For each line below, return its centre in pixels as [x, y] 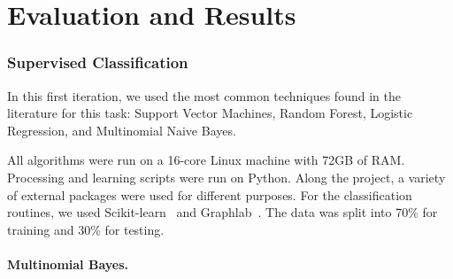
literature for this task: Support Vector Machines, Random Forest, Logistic [210, 113]
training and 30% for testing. [86, 229]
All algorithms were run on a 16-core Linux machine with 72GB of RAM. [206, 160]
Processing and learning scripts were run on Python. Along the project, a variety [226, 177]
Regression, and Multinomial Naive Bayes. [122, 130]
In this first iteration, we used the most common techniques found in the [204, 95]
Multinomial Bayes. [68, 263]
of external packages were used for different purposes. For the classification [210, 194]
